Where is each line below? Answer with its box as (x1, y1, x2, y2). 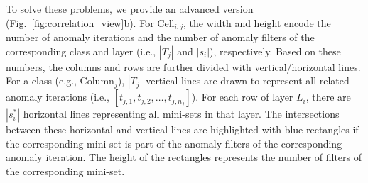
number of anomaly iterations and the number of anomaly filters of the (6, 30, 315, 45)
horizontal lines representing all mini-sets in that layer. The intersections (23, 106, 340, 121)
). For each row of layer (191, 89, 293, 104)
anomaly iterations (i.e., (6, 89, 109, 104)
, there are (305, 89, 351, 104)
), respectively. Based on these (210, 43, 341, 58)
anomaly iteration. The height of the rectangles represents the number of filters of (6, 150, 362, 165)
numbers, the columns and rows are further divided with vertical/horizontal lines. (6, 59, 361, 74)
